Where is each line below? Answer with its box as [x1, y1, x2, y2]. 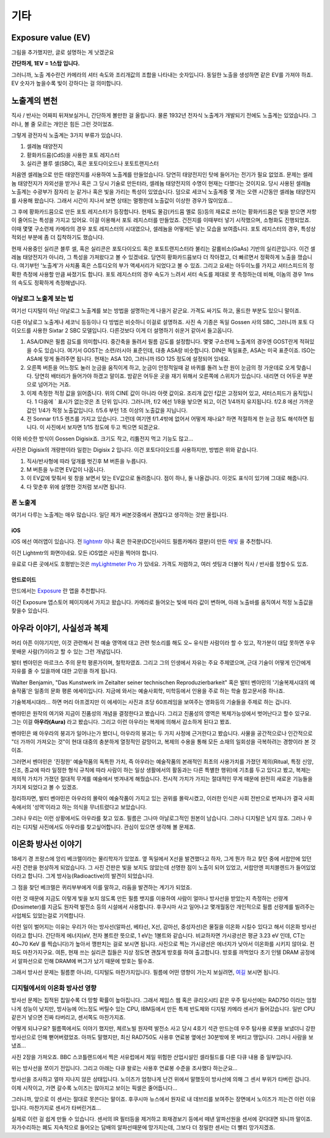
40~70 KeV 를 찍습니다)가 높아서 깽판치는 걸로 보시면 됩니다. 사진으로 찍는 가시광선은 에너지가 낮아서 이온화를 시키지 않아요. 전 [11, 940, 315, 947]
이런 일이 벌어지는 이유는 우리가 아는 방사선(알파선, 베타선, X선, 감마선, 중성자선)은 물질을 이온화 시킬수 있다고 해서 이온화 [11, 923, 301, 931]
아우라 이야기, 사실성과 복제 [11, 623, 109, 634]
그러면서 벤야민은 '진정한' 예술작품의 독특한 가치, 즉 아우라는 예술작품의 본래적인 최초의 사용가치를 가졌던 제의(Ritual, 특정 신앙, [11, 758, 314, 765]
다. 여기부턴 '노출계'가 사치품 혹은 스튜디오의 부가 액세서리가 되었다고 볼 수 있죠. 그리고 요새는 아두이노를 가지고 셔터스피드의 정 [11, 262, 314, 269]
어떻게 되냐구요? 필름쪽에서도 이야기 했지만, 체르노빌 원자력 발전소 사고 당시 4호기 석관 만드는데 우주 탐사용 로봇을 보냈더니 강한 [11, 1025, 316, 1032]
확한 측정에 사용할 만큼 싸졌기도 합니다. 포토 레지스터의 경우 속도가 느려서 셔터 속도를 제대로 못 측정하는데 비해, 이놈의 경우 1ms [11, 270, 314, 278]
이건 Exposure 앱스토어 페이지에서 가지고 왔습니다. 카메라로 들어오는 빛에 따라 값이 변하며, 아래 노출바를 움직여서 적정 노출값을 [11, 598, 313, 605]
